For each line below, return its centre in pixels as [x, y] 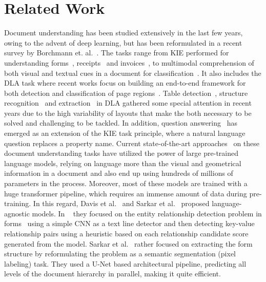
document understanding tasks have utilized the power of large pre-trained [121, 153]
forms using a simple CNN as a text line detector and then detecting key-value [129, 223]
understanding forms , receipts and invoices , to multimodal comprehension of [129, 62]
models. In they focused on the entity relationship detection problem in [147, 213]
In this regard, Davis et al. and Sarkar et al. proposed [121, 203]
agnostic [17, 213]
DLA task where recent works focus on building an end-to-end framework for [125, 83]
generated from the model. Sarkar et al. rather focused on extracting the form [128, 243]
